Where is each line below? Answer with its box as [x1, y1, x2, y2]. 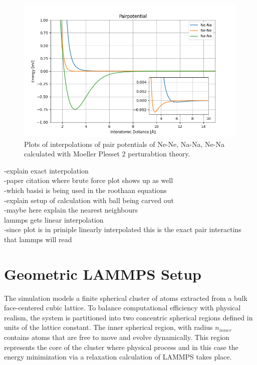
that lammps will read [4, 234, 72, 244]
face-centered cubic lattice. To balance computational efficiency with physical [4, 302, 241, 313]
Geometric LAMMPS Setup [4, 263, 201, 284]
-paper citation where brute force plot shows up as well [4, 175, 173, 186]
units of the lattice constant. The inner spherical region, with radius [4, 322, 213, 332]
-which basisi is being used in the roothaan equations [4, 185, 167, 195]
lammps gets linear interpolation [4, 214, 104, 225]
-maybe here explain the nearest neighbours [4, 205, 138, 215]
